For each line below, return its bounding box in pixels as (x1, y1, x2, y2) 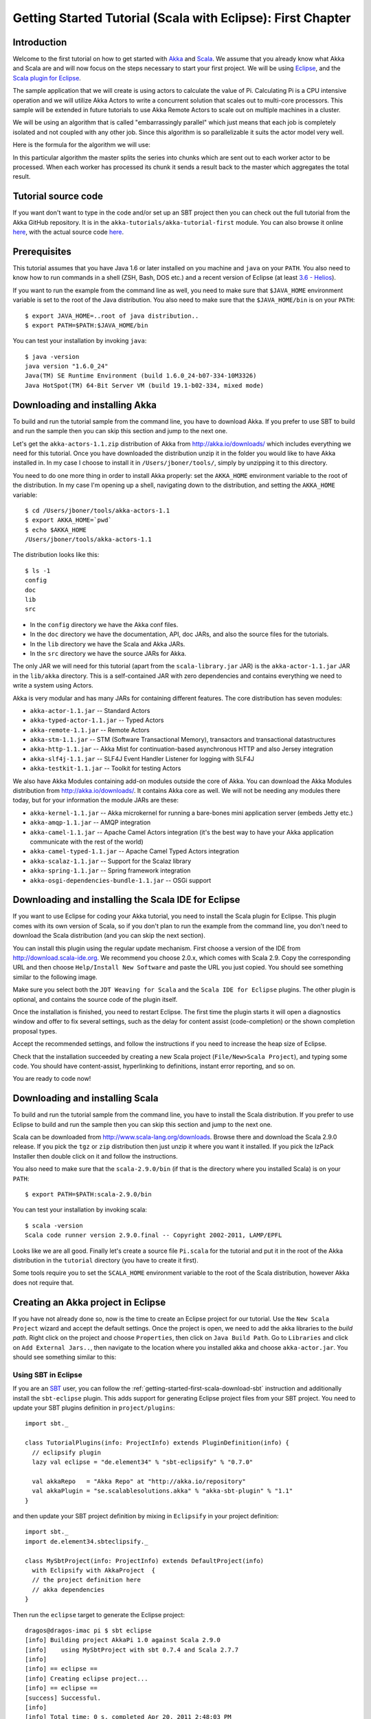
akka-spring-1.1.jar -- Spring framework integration (30, 866, 191, 875)
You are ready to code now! (12, 1075, 91, 1083)
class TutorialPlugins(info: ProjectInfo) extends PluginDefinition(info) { (25, 1439, 290, 1447)
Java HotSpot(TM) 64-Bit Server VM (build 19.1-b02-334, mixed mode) (25, 382, 265, 389)
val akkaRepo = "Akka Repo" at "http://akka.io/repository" (32, 1477, 247, 1485)
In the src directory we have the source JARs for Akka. (30, 649, 187, 657)
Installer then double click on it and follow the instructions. (12, 1152, 178, 1160)
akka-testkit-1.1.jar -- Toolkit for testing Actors (30, 764, 181, 773)
